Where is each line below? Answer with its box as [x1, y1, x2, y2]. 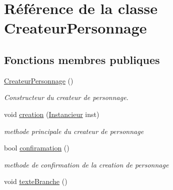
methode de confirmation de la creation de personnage [4, 159, 169, 169]
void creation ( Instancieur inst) [4, 108, 99, 119]
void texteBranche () [4, 176, 67, 186]
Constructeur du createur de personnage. [4, 92, 128, 102]
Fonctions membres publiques [4, 51, 160, 67]
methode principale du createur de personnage [4, 125, 144, 136]
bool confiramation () [4, 142, 69, 153]
